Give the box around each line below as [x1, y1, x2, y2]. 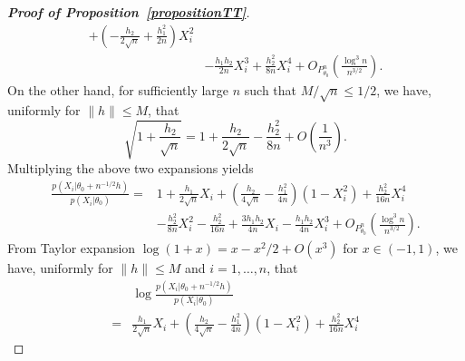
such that [244, 80, 297, 99]
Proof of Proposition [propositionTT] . [7, 3, 250, 21]
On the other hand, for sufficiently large [7, 80, 229, 99]
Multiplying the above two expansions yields [7, 158, 254, 177]
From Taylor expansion [7, 239, 136, 258]
